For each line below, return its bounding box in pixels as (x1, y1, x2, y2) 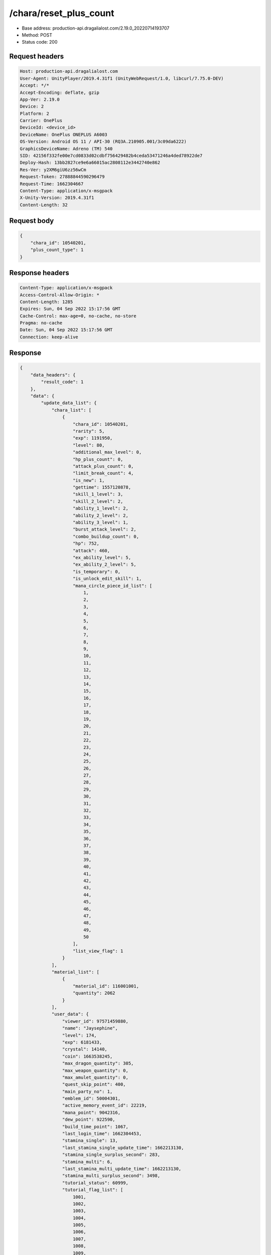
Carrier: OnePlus (20, 118, 63, 123)
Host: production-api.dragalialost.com (20, 68, 118, 74)
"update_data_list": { (41, 400, 97, 406)
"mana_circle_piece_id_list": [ (73, 583, 153, 588)
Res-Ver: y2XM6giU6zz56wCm (20, 167, 86, 173)
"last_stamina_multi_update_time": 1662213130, (62, 1166, 182, 1172)
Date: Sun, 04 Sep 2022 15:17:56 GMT (20, 327, 113, 333)
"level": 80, (73, 442, 105, 448)
